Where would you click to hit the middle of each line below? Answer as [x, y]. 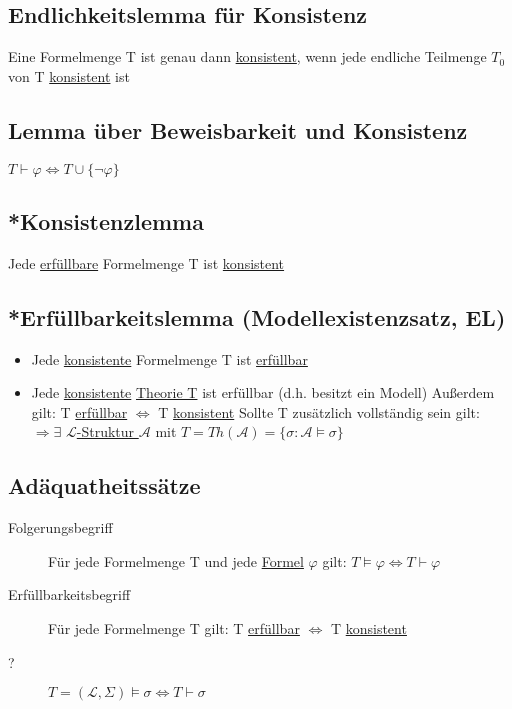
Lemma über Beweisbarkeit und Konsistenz [238, 129]
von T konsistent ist [69, 75]
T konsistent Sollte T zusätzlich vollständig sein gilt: [319, 411]
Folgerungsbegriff [60, 527]
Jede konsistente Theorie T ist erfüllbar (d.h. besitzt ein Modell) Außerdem [263, 392]
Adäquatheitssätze [104, 485]
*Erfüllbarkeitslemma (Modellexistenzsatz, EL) [257, 316]
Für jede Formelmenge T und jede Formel [176, 560]
